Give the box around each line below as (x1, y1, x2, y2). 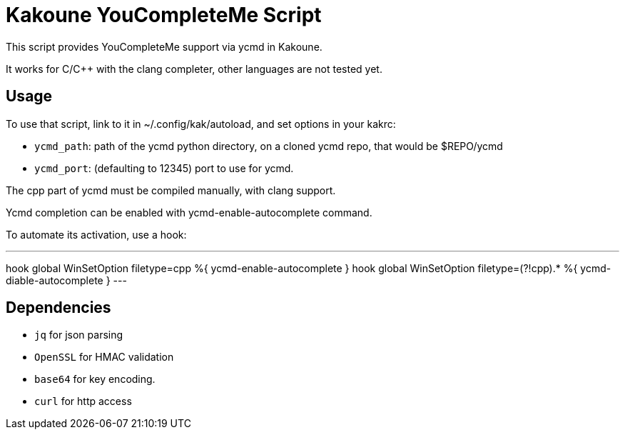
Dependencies (6, 299, 111, 317)
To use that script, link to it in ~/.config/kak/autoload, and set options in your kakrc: (6, 117, 396, 130)
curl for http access (34, 395, 132, 408)
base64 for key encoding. (34, 373, 156, 386)
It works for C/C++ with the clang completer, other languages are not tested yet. (6, 62, 382, 75)
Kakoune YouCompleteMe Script (6, 3, 322, 27)
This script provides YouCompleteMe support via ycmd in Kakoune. (6, 40, 322, 53)
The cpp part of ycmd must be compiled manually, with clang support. (6, 184, 336, 196)
